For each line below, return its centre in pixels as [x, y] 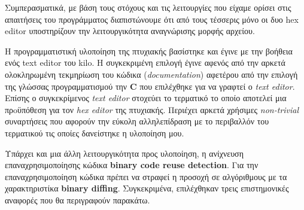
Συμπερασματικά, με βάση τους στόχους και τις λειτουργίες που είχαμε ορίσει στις [148, 7]
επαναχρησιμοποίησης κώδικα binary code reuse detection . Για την [132, 165]
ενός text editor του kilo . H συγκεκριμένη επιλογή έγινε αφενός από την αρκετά [145, 63]
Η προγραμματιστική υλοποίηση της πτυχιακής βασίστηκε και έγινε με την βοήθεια [149, 51]
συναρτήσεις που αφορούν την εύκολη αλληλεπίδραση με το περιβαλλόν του [137, 121]
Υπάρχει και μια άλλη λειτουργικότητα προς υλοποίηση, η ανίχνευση [124, 153]
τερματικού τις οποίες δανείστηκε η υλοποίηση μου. [95, 133]
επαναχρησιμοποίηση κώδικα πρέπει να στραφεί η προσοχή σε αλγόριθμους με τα [146, 176]
